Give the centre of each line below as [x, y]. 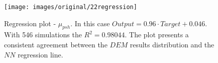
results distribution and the [172, 45]
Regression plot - [30, 23]
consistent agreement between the [56, 45]
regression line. [40, 54]
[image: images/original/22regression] [71, 7]
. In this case [90, 23]
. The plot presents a [157, 35]
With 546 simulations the [43, 35]
